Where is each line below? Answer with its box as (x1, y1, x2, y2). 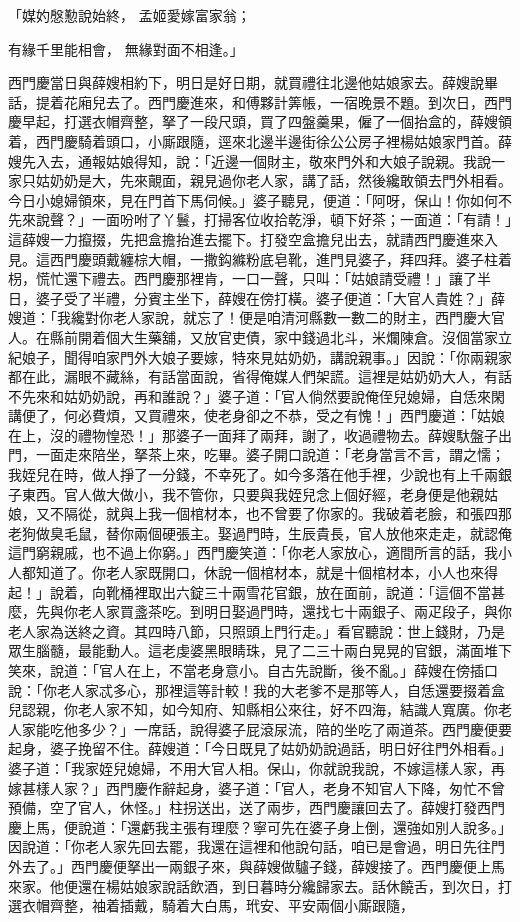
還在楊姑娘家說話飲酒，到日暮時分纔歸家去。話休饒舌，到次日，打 (77, 875, 512, 896)
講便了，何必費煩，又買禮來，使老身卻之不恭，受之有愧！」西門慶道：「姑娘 (8, 405, 505, 426)
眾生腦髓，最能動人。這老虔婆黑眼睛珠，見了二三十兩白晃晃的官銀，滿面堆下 (8, 640, 512, 661)
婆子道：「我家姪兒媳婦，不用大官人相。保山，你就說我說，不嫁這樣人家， (8, 757, 491, 778)
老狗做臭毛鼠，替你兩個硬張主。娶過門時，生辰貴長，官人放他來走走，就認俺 (8, 522, 512, 543)
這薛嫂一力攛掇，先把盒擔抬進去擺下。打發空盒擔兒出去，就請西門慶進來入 (8, 228, 498, 249)
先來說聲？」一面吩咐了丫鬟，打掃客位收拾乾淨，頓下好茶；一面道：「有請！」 (8, 209, 512, 230)
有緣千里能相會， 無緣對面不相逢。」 (8, 38, 244, 59)
